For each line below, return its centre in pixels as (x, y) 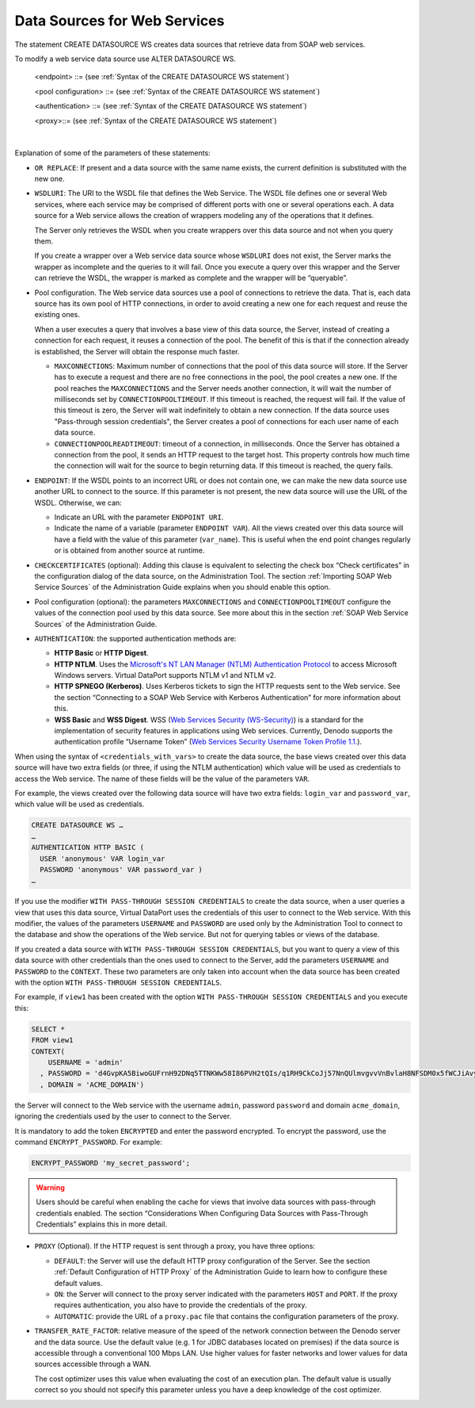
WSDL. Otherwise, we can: (78, 503)
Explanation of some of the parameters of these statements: (113, 153)
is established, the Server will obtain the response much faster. (137, 351)
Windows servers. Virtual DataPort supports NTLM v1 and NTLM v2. (165, 675)
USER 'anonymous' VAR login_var (103, 859)
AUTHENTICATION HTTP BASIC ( (88, 847)
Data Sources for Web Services (120, 21)
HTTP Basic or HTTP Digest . (101, 653)
